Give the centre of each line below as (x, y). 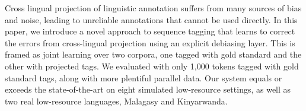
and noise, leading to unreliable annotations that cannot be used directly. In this (151, 19)
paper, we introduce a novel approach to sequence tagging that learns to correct (150, 31)
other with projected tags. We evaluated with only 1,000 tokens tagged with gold (152, 66)
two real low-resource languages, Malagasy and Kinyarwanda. (116, 101)
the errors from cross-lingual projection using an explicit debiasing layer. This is (150, 42)
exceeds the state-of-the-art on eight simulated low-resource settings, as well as (148, 89)
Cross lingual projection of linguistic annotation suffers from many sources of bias (153, 8)
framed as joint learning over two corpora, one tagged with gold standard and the (153, 54)
